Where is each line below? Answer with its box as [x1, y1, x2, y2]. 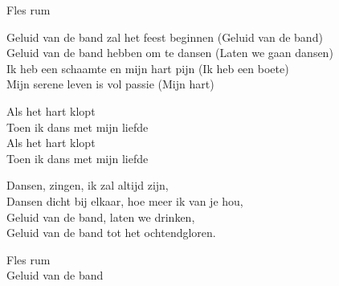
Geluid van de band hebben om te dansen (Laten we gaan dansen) [6, 44, 333, 61]
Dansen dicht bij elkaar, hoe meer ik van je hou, [6, 192, 243, 209]
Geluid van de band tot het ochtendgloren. [6, 224, 216, 241]
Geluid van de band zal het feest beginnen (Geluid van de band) [6, 28, 323, 45]
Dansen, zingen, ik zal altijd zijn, [6, 177, 169, 194]
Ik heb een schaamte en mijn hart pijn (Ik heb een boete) [6, 59, 289, 76]
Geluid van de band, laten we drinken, [6, 208, 195, 225]
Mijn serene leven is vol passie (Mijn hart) [6, 76, 214, 92]
